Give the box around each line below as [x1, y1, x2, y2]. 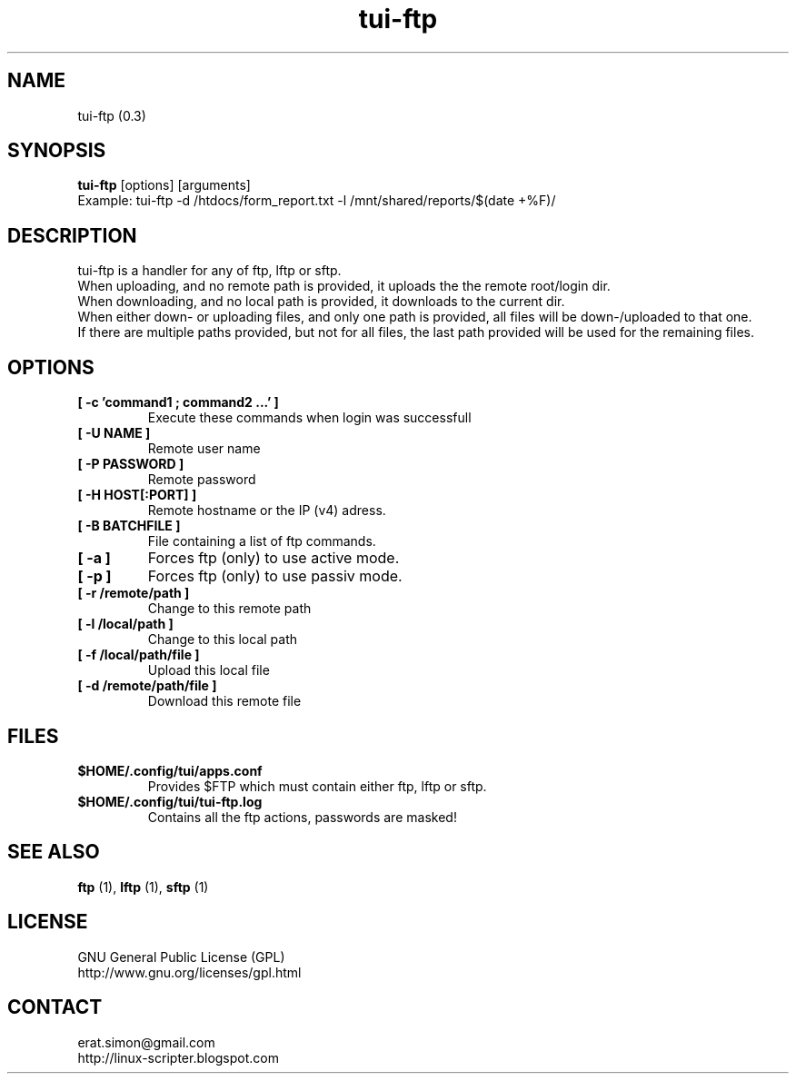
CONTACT [7, 996, 103, 1019]
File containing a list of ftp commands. [147, 533, 376, 550]
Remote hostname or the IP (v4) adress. [147, 502, 386, 519]
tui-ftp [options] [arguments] [77, 177, 251, 193]
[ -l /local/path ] [77, 616, 174, 632]
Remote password [147, 471, 256, 488]
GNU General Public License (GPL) [77, 948, 285, 965]
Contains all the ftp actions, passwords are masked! [147, 808, 457, 825]
